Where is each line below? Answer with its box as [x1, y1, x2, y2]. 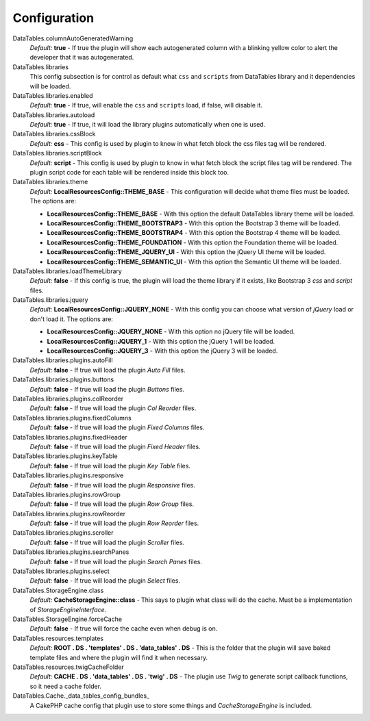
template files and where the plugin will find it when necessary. [29, 653, 208, 661]
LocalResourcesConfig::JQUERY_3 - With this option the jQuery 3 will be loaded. [47, 346, 278, 355]
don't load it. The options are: [29, 315, 113, 323]
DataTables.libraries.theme [12, 178, 88, 186]
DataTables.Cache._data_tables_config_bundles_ [12, 692, 150, 700]
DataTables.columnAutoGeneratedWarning [12, 34, 134, 42]
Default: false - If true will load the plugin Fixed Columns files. [29, 423, 205, 431]
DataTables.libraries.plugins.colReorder [12, 394, 123, 403]
